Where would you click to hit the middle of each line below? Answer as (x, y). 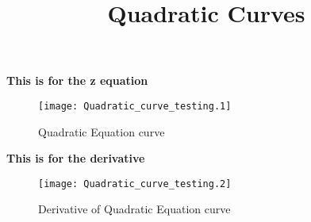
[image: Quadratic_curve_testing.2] (135, 184)
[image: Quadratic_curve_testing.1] (135, 106)
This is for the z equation (77, 80)
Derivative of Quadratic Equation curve (134, 209)
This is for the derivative (76, 158)
